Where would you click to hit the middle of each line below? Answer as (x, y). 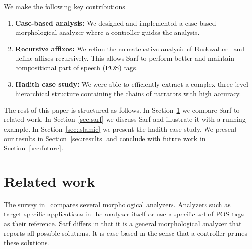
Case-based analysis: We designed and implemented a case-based (116, 23)
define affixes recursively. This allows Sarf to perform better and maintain (125, 58)
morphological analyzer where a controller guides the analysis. (107, 32)
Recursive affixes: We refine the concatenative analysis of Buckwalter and (130, 48)
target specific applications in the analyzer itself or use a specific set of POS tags (124, 214)
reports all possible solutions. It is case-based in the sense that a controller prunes (126, 233)
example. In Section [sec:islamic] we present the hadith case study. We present (120, 128)
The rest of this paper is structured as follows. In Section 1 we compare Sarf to (122, 109)
